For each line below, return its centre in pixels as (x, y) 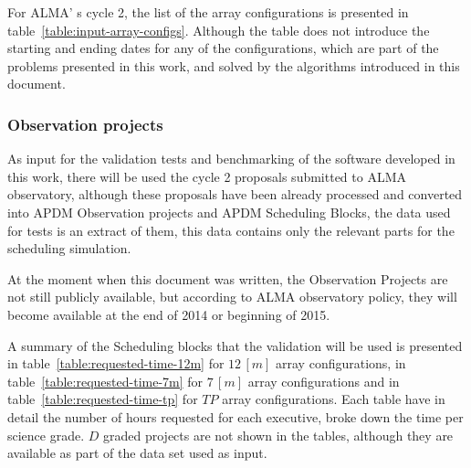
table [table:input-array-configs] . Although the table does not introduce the (219, 30)
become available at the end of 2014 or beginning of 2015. (169, 314)
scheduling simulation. (69, 248)
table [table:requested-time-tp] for (103, 399)
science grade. (46, 435)
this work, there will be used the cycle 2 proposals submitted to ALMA (207, 176)
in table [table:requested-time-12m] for (116, 363)
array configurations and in (324, 381)
